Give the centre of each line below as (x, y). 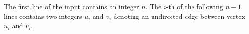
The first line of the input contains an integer (72, 6)
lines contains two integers (43, 16)
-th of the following (194, 6)
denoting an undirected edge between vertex (179, 16)
